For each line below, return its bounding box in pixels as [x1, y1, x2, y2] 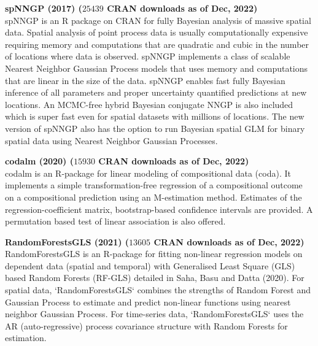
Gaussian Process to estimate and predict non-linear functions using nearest [5, 295, 291, 308]
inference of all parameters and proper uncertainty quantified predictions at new [5, 86, 307, 99]
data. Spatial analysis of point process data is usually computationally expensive [5, 26, 308, 39]
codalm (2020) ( [5, 155, 74, 167]
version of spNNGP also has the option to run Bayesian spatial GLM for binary [5, 121, 305, 134]
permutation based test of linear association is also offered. [5, 215, 226, 228]
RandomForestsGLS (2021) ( [5, 235, 130, 248]
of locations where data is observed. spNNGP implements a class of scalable [5, 50, 290, 63]
